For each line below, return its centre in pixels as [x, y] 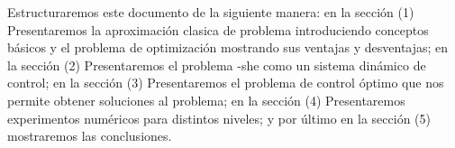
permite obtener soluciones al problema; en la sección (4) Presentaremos [206, 100]
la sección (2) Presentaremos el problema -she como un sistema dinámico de [217, 65]
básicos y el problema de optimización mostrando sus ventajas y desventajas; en [228, 47]
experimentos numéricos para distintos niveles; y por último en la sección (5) [219, 118]
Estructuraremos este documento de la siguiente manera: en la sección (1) [211, 12]
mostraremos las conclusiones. [90, 136]
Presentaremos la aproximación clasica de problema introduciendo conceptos [218, 29]
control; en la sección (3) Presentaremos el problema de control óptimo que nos [226, 83]
